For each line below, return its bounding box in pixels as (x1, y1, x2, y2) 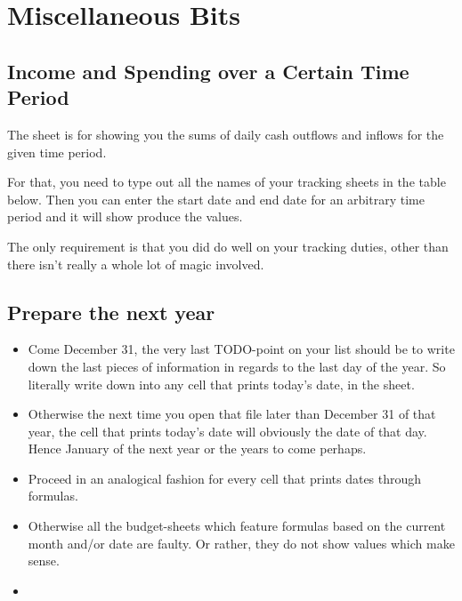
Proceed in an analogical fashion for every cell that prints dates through (28, 469, 422, 487)
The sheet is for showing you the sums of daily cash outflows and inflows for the (7, 124, 444, 143)
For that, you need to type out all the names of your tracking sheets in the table (7, 172, 446, 191)
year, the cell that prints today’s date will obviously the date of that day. (28, 421, 427, 440)
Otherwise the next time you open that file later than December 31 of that (28, 405, 436, 423)
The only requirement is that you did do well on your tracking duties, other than (7, 236, 449, 255)
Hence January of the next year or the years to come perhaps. (28, 439, 367, 458)
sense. (28, 551, 60, 570)
